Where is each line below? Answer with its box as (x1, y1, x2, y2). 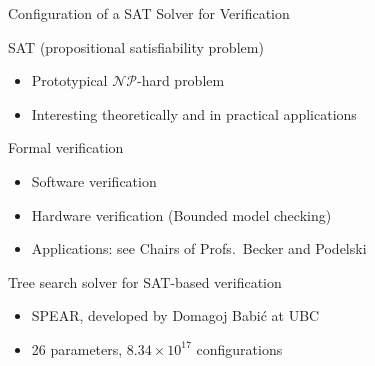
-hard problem (136, 70, 225, 91)
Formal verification (8, 137, 124, 158)
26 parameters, (31, 338, 123, 359)
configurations (196, 338, 283, 359)
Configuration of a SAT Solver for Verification (8, 3, 290, 23)
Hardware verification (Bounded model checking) (31, 204, 332, 225)
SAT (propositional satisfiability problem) (8, 36, 264, 57)
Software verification (31, 170, 157, 191)
